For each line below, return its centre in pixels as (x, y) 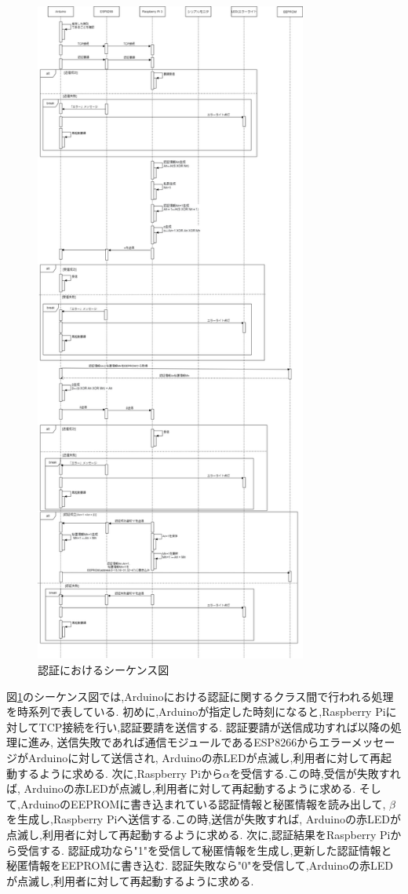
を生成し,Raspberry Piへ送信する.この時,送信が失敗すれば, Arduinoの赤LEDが (204, 819)
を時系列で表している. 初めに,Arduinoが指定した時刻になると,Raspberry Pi (196, 712)
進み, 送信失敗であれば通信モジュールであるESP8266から (173, 742)
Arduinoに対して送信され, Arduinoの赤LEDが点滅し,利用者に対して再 (204, 758)
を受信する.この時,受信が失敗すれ (315, 773)
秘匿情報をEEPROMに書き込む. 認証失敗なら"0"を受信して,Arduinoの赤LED (200, 865)
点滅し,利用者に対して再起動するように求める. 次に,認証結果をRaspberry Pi (199, 835)
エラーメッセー (357, 742)
